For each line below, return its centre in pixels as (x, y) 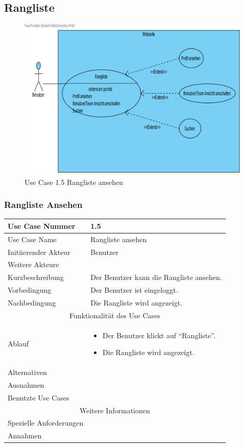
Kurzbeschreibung (36, 277)
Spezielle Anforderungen (46, 423)
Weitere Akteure (33, 264)
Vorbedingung (30, 290)
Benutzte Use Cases (39, 397)
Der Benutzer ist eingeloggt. (134, 290)
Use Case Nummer (42, 226)
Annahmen (25, 436)
